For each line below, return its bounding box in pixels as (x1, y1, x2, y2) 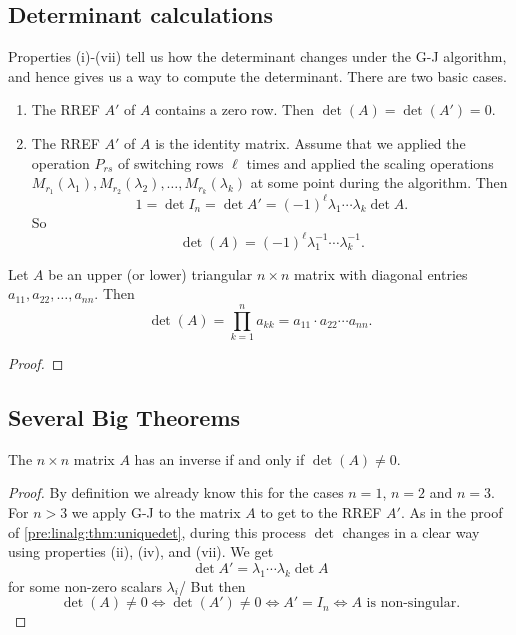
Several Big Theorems (8, 401, 241, 432)
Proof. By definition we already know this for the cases (8, 482, 344, 503)
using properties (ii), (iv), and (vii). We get (8, 541, 274, 562)
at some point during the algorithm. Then (250, 172, 508, 193)
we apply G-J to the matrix (71, 501, 241, 522)
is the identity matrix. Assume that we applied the (155, 132, 466, 153)
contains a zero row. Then (155, 99, 314, 120)
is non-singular (366, 596, 457, 611)
